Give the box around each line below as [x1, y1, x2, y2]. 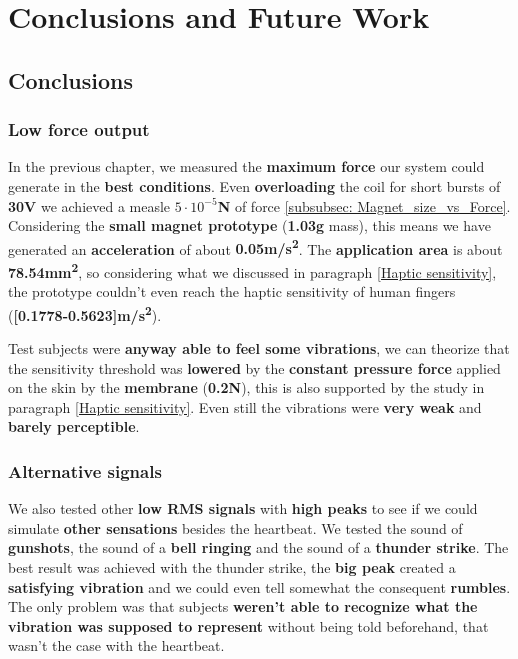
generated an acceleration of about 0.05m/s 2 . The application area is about [8, 235, 503, 259]
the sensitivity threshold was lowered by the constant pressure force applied [8, 357, 501, 378]
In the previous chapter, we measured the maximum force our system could [8, 156, 485, 177]
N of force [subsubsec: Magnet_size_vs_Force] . [217, 195, 511, 216]
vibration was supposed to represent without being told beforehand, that [8, 615, 489, 636]
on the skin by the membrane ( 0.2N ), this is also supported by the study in [8, 377, 485, 398]
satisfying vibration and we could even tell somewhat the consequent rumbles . [8, 576, 511, 597]
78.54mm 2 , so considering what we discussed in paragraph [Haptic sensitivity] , [8, 259, 497, 282]
